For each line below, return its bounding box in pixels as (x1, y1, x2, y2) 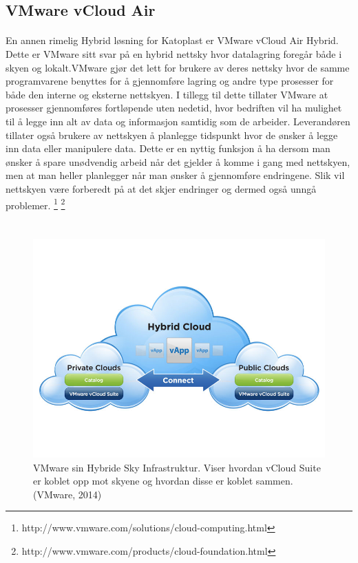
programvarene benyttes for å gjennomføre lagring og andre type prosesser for (6, 74, 334, 88)
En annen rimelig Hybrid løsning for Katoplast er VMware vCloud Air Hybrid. (6, 33, 339, 47)
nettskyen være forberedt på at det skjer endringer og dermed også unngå (6, 181, 317, 195)
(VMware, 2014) (33, 487, 102, 501)
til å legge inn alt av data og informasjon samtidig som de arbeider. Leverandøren (6, 114, 350, 128)
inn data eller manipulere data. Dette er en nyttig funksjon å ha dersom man (6, 141, 330, 156)
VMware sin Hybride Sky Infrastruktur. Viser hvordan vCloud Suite (33, 460, 321, 474)
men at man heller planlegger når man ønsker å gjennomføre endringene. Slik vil (6, 168, 345, 182)
